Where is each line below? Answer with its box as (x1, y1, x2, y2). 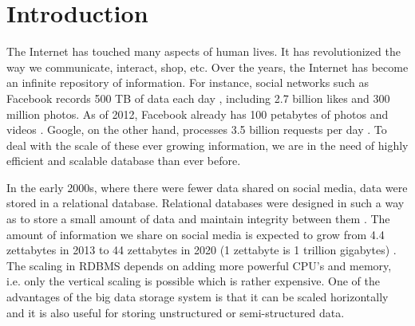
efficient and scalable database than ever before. (6, 152, 241, 169)
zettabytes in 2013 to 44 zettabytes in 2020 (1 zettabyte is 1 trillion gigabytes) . (6, 242, 397, 258)
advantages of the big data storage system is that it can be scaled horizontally (6, 289, 389, 305)
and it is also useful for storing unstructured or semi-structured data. (6, 304, 345, 320)
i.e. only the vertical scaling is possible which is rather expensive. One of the (6, 273, 381, 289)
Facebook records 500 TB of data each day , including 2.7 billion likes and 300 (6, 89, 390, 106)
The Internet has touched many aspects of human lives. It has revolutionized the (6, 43, 401, 60)
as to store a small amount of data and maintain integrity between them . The (6, 210, 390, 227)
